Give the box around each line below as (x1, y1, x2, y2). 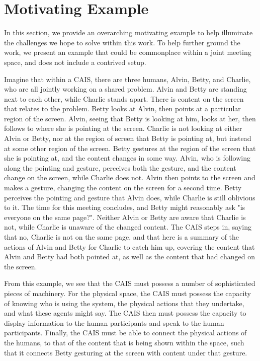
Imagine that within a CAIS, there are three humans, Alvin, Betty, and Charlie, (4, 74, 251, 84)
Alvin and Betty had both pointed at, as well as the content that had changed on (4, 251, 255, 262)
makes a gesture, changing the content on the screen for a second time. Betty (4, 182, 242, 193)
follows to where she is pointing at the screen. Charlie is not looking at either (4, 123, 242, 133)
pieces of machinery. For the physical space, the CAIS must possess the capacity (4, 287, 251, 298)
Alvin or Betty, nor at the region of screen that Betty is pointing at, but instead (4, 133, 251, 143)
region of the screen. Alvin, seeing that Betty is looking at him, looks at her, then (4, 113, 256, 123)
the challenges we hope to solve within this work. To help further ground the (4, 37, 240, 47)
